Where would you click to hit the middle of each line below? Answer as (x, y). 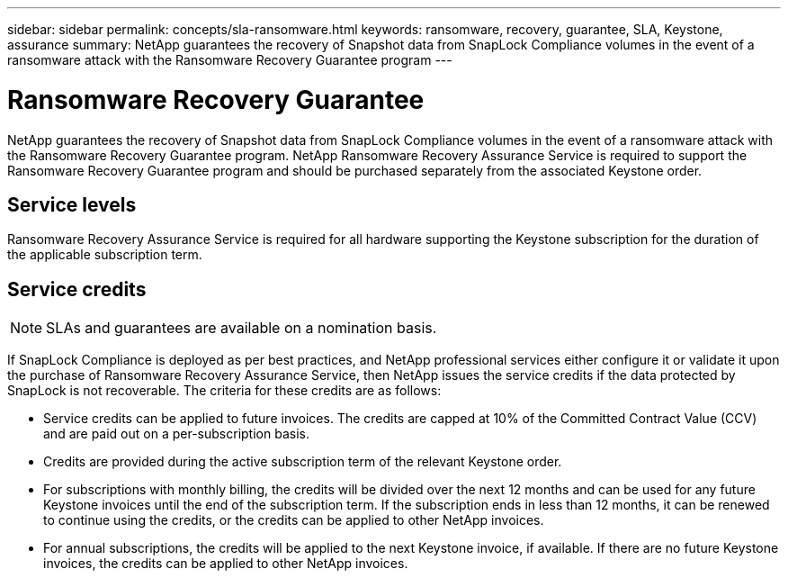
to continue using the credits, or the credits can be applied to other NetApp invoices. (294, 520)
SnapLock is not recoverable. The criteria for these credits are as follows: (224, 391)
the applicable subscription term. (105, 255)
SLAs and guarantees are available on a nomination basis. (242, 328)
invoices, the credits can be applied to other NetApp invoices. (226, 564)
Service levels (72, 204)
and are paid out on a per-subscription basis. (176, 434)
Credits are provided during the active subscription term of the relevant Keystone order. (303, 462)
